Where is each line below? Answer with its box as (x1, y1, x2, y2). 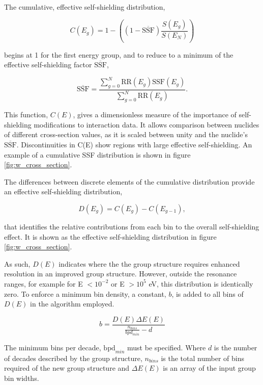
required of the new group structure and (4, 363, 130, 373)
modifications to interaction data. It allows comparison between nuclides (34, 119, 259, 130)
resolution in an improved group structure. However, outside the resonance (4, 268, 237, 279)
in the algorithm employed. (30, 298, 114, 309)
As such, (4, 258, 31, 269)
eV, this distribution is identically (149, 278, 253, 289)
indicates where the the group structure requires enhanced (59, 258, 240, 269)
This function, (4, 109, 48, 120)
